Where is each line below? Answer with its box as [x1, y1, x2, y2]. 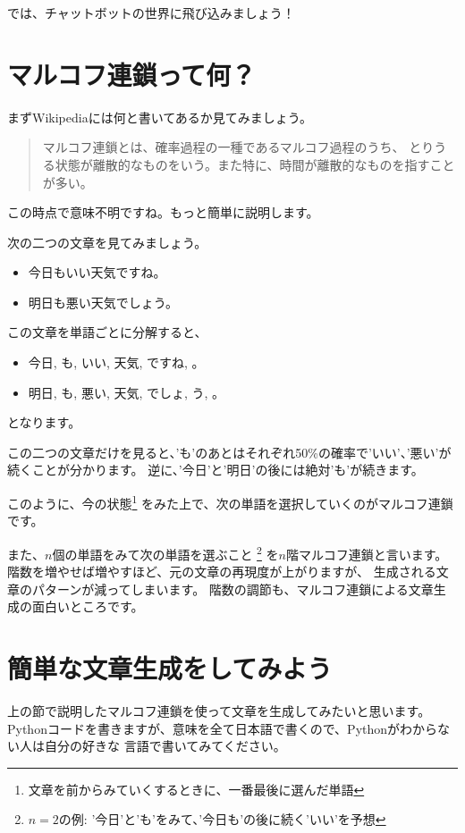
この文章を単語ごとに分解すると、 [7, 323, 207, 341]
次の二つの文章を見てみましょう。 [7, 232, 207, 251]
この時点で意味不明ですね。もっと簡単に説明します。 [7, 203, 319, 222]
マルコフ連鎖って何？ [7, 55, 257, 92]
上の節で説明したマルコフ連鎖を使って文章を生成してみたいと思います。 [7, 702, 431, 720]
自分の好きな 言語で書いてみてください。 [44, 736, 286, 755]
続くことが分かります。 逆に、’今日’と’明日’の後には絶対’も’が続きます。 [7, 460, 424, 479]
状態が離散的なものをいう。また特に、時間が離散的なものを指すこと [55, 155, 455, 173]
